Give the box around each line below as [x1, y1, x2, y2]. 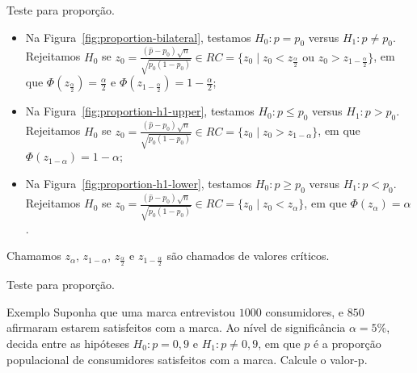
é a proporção [313, 335, 381, 352]
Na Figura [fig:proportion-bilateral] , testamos [25, 28, 251, 45]
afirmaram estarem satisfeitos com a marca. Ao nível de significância [6, 319, 346, 336]
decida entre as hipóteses [6, 335, 129, 352]
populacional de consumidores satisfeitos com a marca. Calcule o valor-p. [6, 350, 368, 367]
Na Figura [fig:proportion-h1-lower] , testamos [25, 174, 252, 191]
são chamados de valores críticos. [166, 247, 330, 264]
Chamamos [6, 247, 61, 264]
